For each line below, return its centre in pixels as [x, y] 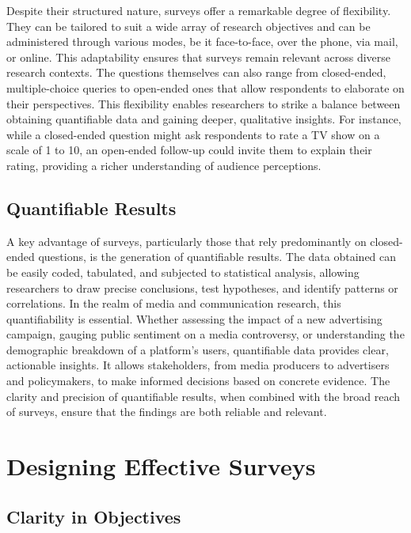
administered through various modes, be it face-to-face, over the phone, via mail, [202, 42]
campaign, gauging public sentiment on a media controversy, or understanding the [205, 334]
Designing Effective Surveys [161, 466]
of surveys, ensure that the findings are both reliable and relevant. [167, 412]
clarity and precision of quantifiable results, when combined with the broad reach [204, 396]
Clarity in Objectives [94, 516]
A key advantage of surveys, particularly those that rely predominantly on [186, 241]
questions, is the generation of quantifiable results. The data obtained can [217, 257]
